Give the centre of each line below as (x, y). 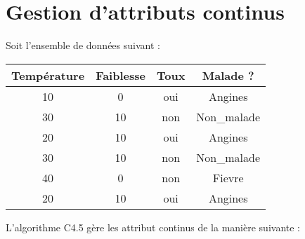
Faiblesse (121, 75)
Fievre (228, 177)
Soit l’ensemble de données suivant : (83, 45)
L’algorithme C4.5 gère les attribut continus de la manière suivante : (153, 227)
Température (48, 75)
